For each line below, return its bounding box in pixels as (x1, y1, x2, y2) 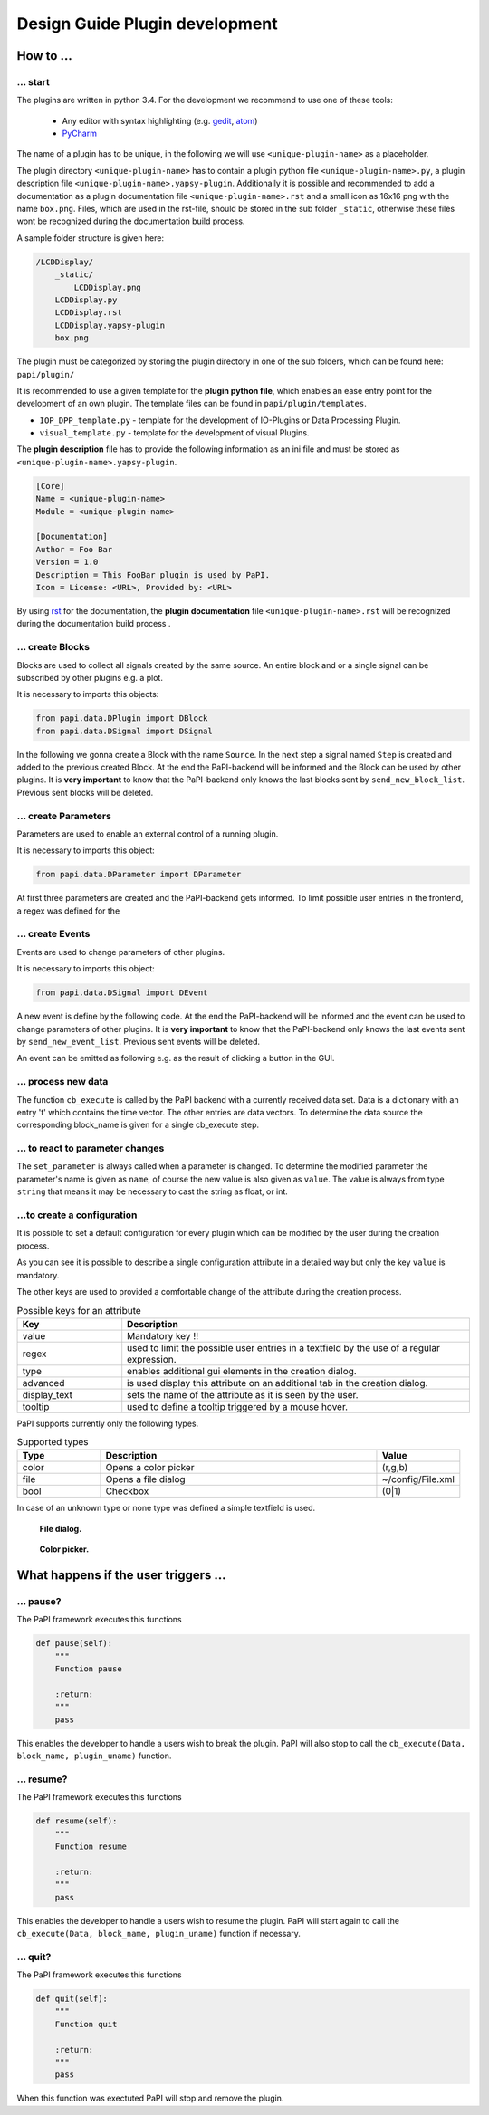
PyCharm (62, 128, 97, 139)
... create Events (16, 928, 91, 941)
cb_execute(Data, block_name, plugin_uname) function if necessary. (16, 1928, 301, 1938)
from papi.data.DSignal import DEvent (35, 988, 208, 998)
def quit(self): (35, 1994, 109, 2005)
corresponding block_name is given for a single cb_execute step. (16, 1119, 260, 1131)
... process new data (16, 1076, 109, 1088)
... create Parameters (16, 809, 112, 822)
